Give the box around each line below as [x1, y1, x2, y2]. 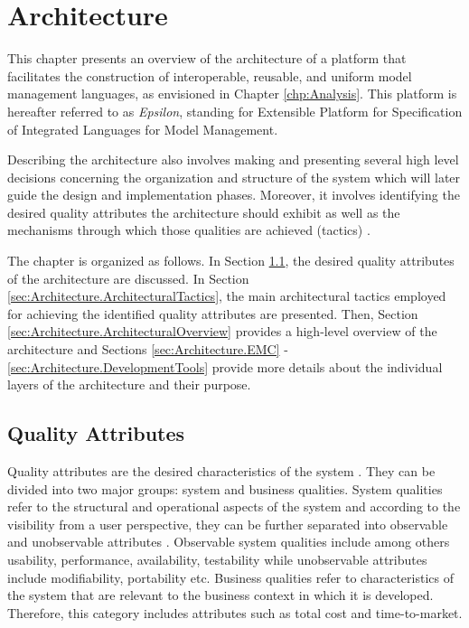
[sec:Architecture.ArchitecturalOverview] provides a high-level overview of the [7, 322, 437, 341]
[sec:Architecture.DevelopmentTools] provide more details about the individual [7, 357, 443, 376]
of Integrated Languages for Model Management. [7, 119, 278, 138]
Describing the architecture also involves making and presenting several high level [7, 150, 459, 169]
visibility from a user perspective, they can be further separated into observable [7, 514, 448, 533]
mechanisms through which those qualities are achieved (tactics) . [7, 220, 371, 239]
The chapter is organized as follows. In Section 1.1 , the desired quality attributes [7, 251, 455, 270]
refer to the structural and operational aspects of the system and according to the [7, 497, 461, 516]
